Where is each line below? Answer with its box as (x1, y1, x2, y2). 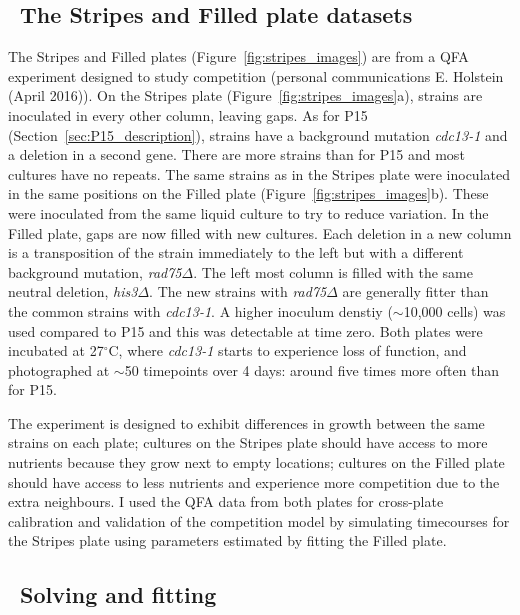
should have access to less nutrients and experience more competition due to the (8, 471, 500, 492)
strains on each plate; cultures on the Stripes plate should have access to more (8, 432, 488, 453)
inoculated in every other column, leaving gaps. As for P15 (8, 104, 368, 125)
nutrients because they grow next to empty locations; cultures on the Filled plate (8, 452, 505, 473)
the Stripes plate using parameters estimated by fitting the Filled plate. (8, 530, 447, 551)
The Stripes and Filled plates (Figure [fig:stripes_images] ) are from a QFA (8, 46, 469, 67)
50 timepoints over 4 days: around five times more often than (124, 359, 500, 380)
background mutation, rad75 (8, 261, 182, 282)
